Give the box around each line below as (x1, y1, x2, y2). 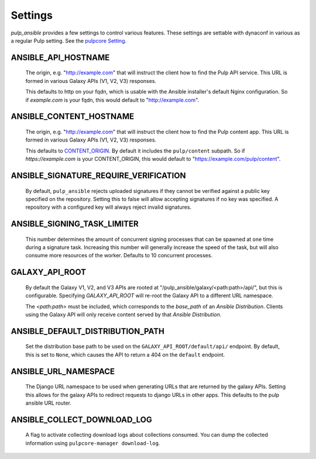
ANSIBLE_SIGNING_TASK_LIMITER (11, 219, 139, 229)
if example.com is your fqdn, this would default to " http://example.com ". (25, 96, 200, 103)
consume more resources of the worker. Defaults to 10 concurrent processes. (25, 252, 213, 259)
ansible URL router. (25, 399, 72, 406)
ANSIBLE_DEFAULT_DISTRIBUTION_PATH (11, 326, 165, 336)
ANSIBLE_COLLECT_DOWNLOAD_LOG (11, 415, 152, 425)
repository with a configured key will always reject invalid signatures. (25, 203, 192, 210)
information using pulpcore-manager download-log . (25, 439, 160, 447)
